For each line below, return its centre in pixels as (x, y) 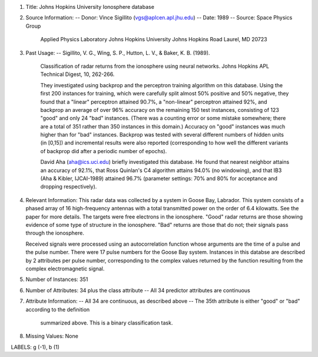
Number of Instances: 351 (57, 279)
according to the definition (58, 309)
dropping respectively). (69, 187)
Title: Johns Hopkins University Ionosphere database (90, 7)
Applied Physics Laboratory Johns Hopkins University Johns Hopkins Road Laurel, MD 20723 (154, 39)
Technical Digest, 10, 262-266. (77, 74)
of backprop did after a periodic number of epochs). (104, 151)
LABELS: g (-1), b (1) (35, 347)
